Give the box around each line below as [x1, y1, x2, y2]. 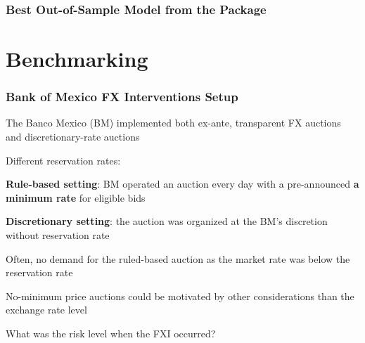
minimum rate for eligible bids [6, 190, 146, 205]
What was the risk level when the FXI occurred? [6, 325, 216, 340]
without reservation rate [6, 228, 110, 242]
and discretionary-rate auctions [6, 129, 140, 144]
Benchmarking [6, 44, 148, 73]
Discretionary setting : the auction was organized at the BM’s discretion [6, 214, 328, 228]
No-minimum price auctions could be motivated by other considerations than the [6, 288, 354, 303]
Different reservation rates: [6, 153, 121, 167]
